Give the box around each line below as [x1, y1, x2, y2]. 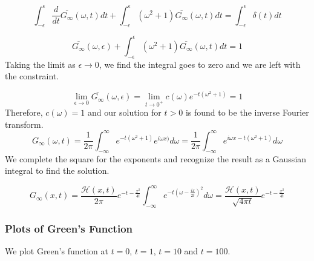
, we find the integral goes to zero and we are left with [99, 58, 301, 70]
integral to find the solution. [5, 164, 110, 177]
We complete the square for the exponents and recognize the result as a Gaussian [5, 152, 307, 165]
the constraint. [5, 70, 59, 82]
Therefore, [5, 106, 43, 119]
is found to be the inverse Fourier [185, 106, 309, 119]
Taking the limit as [5, 58, 76, 70]
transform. [5, 117, 44, 130]
